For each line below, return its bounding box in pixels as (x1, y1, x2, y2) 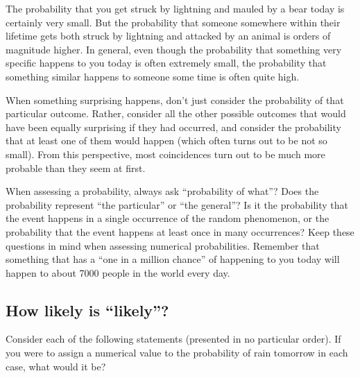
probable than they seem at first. (6, 160, 146, 175)
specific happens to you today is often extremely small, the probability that (6, 55, 327, 70)
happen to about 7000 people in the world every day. (6, 265, 230, 280)
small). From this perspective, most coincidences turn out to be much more (6, 146, 325, 161)
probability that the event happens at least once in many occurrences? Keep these (6, 224, 354, 239)
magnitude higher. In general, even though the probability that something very (6, 42, 342, 56)
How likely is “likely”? (6, 299, 169, 320)
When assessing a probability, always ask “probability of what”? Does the (6, 184, 319, 198)
